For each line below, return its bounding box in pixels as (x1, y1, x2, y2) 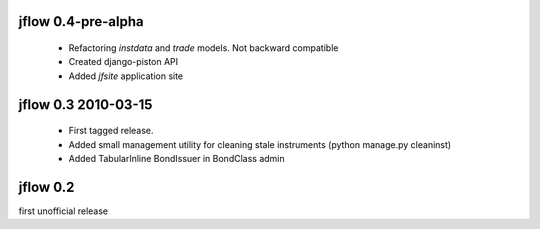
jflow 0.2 (18, 178, 75, 195)
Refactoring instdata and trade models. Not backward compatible (68, 42, 339, 54)
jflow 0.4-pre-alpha (18, 13, 144, 30)
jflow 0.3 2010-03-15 (18, 96, 153, 113)
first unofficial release (18, 205, 109, 217)
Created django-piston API (68, 56, 179, 68)
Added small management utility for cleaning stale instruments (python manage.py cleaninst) (68, 138, 452, 150)
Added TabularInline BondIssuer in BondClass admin (68, 152, 285, 164)
